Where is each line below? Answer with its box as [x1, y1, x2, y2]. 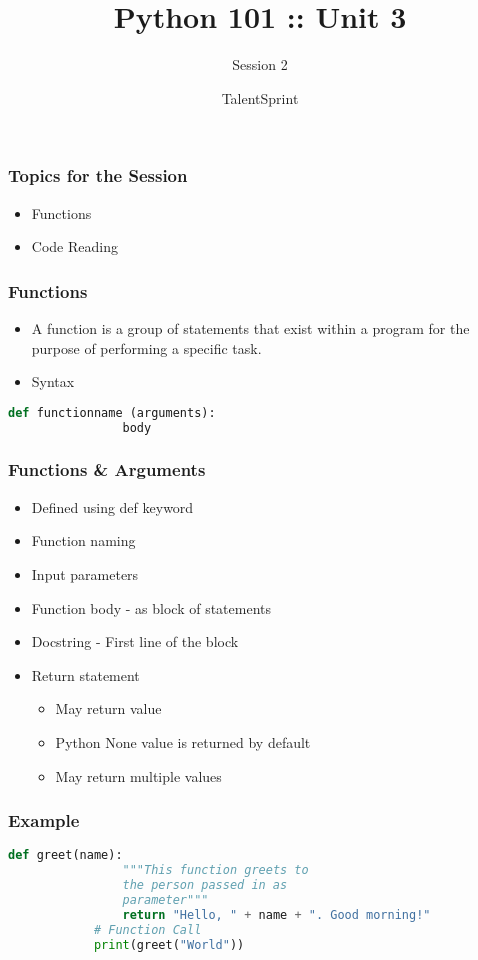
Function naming [31, 530, 136, 551]
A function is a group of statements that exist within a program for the [31, 318, 470, 339]
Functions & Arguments [8, 457, 206, 482]
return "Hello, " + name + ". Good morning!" [122, 907, 431, 922]
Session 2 [232, 54, 288, 75]
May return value [55, 698, 162, 719]
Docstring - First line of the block [31, 631, 239, 652]
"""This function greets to [122, 863, 309, 878]
